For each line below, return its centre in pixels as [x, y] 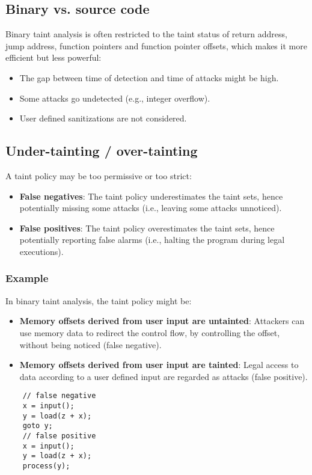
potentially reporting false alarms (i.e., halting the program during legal [152, 240]
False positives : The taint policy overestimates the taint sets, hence [147, 228]
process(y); [46, 466]
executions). [41, 251]
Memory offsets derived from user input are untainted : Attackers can [162, 321]
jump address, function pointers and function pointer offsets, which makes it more [156, 45]
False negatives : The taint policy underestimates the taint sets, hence [151, 196]
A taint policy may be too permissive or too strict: [99, 175]
